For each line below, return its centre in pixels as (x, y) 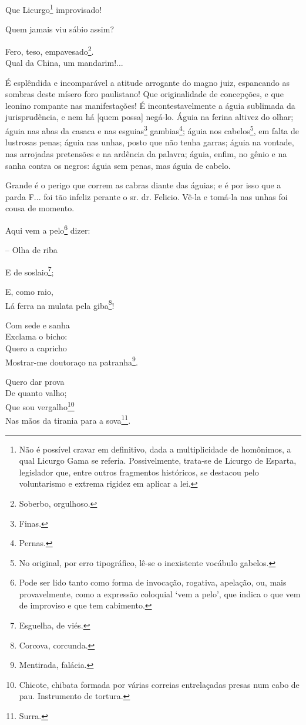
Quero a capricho (36, 348)
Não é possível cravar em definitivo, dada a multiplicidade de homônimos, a (155, 449)
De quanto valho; (36, 393)
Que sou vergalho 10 (40, 406)
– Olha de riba (31, 250)
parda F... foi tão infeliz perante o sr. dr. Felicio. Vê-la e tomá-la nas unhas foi (147, 196)
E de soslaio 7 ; (30, 271)
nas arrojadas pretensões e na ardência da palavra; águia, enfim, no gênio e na (146, 153)
